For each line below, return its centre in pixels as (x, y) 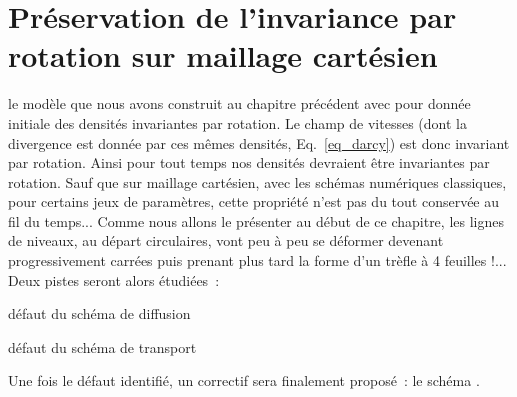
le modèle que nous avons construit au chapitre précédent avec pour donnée (239, 103)
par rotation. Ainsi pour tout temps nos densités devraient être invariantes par (249, 162)
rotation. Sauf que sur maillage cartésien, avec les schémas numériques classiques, (257, 181)
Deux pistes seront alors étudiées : (114, 279)
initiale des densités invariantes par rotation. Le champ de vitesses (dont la (237, 122)
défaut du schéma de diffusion (99, 313)
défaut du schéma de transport (102, 346)
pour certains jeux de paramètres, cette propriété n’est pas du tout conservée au (254, 201)
